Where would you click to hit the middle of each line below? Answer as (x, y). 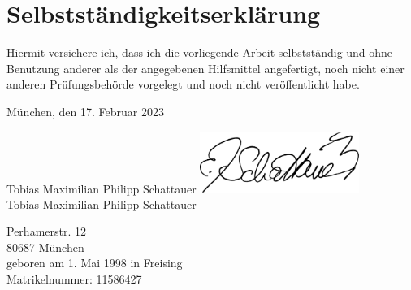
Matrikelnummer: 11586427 (74, 279)
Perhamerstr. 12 (46, 231)
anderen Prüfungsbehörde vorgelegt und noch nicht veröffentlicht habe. (183, 84)
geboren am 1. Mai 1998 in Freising (95, 263)
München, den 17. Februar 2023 (85, 111)
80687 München (45, 247)
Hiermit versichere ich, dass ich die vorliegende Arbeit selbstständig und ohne (200, 52)
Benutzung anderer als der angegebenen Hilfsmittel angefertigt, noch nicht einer (205, 68)
